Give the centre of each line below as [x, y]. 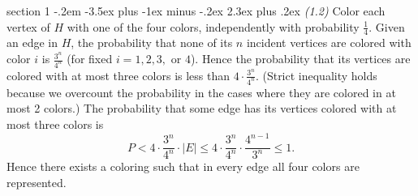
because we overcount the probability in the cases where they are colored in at [201, 92]
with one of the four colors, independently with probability [213, 26]
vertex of [28, 26]
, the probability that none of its [152, 43]
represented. [37, 183]
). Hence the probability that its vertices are [300, 59]
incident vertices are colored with [329, 43]
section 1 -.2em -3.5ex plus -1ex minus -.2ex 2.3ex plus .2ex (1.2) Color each [196, 11]
